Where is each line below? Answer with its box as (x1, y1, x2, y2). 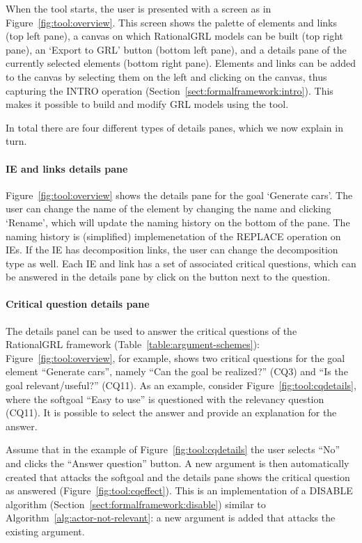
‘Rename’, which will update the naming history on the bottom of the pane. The (6, 214, 350, 229)
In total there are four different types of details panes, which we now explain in (6, 120, 343, 134)
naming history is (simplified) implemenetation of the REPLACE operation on (6, 228, 341, 243)
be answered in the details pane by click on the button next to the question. (6, 269, 331, 284)
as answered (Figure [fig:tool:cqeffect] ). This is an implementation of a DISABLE (6, 483, 353, 498)
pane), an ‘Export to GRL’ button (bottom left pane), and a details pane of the (6, 42, 347, 56)
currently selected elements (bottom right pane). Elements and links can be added (6, 56, 356, 70)
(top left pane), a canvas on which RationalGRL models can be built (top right (6, 29, 344, 43)
